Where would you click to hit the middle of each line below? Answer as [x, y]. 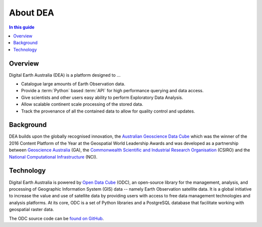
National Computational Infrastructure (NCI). [53, 157]
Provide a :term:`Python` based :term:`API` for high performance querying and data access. [112, 91]
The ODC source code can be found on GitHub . [57, 218]
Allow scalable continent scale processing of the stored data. [82, 104]
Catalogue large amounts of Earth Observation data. [73, 84]
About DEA [32, 13]
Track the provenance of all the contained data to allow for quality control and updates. [108, 111]
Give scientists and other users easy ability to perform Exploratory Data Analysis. [102, 97]
